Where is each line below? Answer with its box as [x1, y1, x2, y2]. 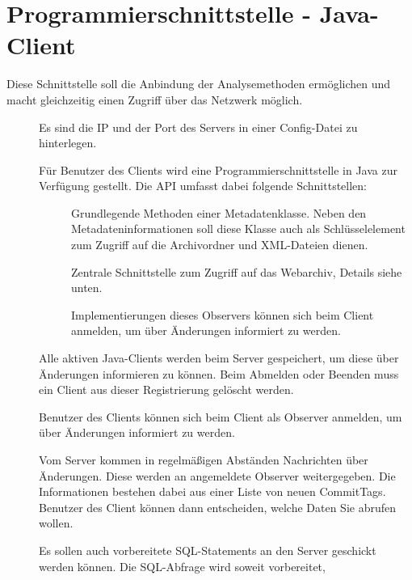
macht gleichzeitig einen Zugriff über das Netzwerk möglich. [6, 91, 303, 108]
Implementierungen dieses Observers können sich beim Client [71, 306, 374, 323]
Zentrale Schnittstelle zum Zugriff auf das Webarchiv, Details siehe [71, 263, 402, 280]
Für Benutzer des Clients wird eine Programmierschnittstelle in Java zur [39, 161, 397, 178]
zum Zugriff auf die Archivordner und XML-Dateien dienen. [71, 236, 368, 253]
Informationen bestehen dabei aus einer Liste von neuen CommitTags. [39, 483, 386, 500]
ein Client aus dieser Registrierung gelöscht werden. [39, 381, 294, 398]
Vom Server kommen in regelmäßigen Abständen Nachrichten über [39, 451, 368, 468]
